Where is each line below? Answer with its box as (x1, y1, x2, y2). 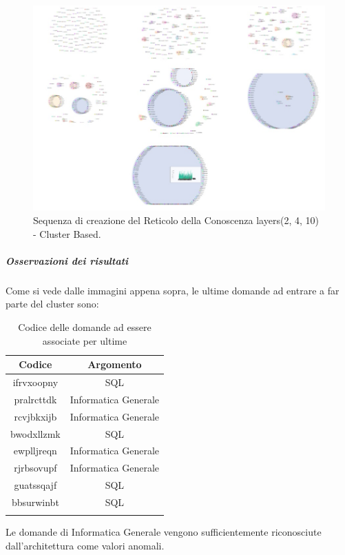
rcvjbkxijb (14, 409, 57, 423)
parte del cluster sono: (6, 296, 99, 311)
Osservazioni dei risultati (6, 253, 129, 268)
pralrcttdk (14, 392, 57, 406)
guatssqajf (14, 478, 57, 492)
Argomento (87, 357, 142, 372)
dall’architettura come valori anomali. (6, 538, 165, 552)
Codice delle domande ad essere (18, 319, 151, 334)
